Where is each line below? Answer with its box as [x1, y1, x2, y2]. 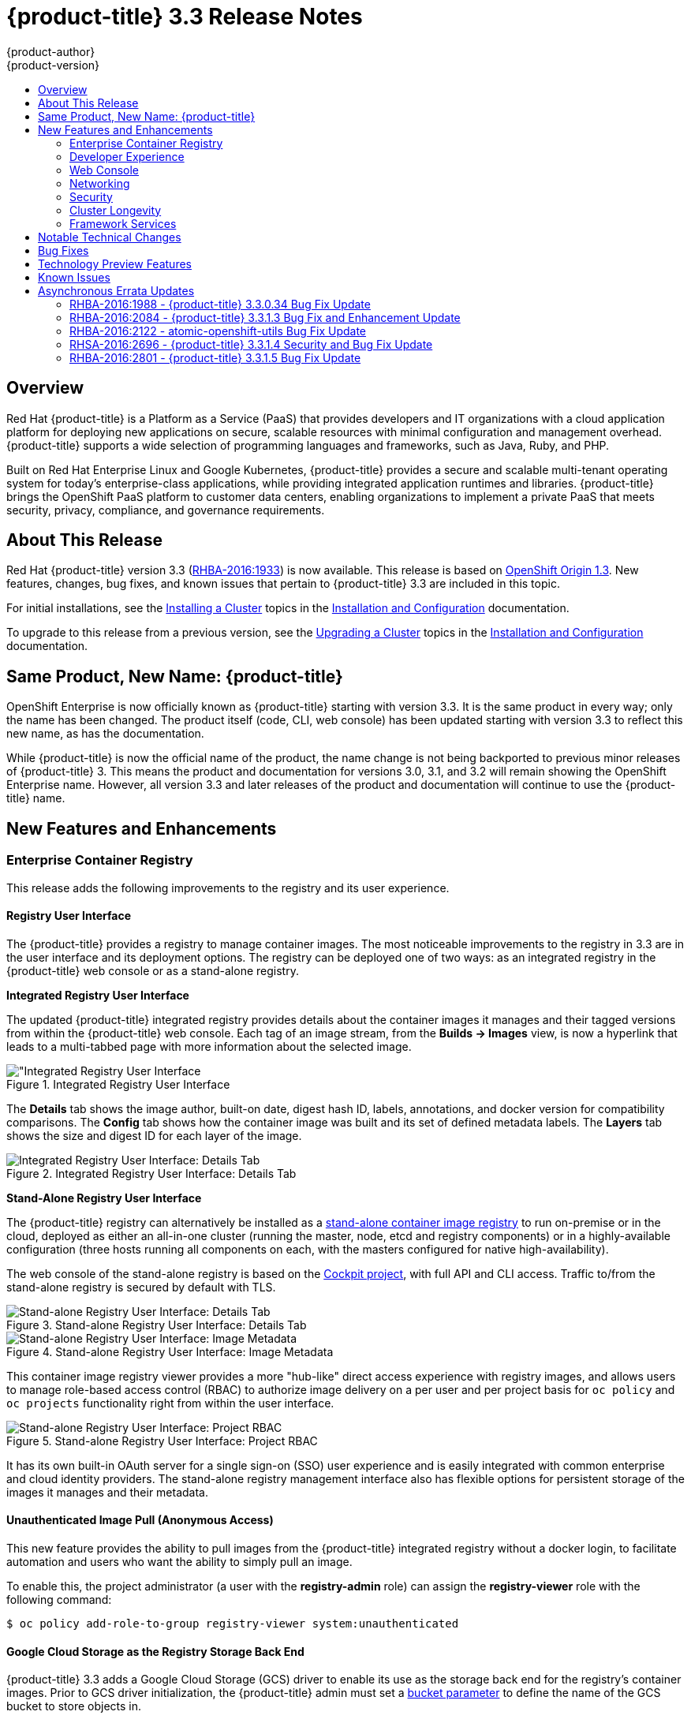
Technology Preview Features [38, 256, 192, 271]
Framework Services [69, 216, 177, 230]
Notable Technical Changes [38, 230, 181, 244]
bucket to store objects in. [6, 1699, 142, 1713]
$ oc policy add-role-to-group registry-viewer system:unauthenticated [6, 1616, 459, 1630]
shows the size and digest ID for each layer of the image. [6, 1128, 302, 1142]
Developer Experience [69, 149, 185, 163]
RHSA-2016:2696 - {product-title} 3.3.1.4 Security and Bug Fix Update [69, 337, 433, 351]
